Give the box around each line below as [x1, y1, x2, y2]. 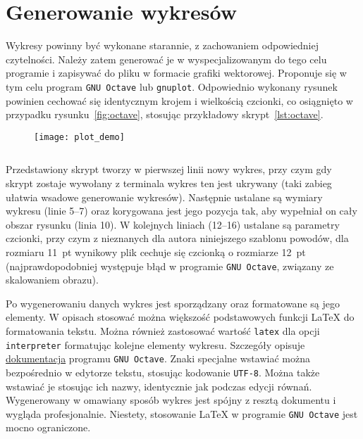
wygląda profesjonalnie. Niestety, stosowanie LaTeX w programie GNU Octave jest [6, 406, 358, 421]
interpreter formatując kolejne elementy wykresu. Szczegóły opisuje [6, 337, 305, 352]
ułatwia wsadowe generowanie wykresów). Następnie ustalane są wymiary [6, 189, 323, 204]
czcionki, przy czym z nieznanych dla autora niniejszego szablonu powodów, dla [6, 231, 349, 246]
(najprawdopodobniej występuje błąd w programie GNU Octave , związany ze [6, 258, 334, 273]
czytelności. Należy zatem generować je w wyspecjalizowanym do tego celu [6, 51, 327, 66]
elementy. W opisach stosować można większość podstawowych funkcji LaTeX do [6, 310, 355, 324]
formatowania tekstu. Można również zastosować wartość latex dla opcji [6, 324, 320, 338]
